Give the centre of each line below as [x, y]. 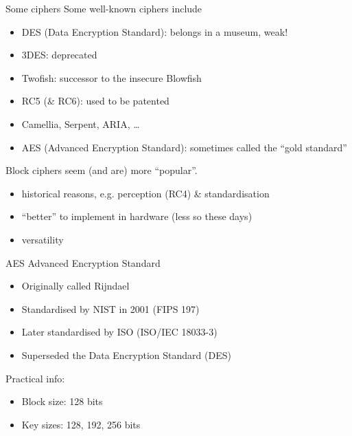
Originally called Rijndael [75, 286]
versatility [43, 239]
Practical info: [35, 378]
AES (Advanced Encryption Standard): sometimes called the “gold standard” [184, 147]
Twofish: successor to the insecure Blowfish [112, 77]
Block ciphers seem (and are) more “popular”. [102, 170]
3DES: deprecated [59, 55]
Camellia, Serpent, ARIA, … [81, 123]
